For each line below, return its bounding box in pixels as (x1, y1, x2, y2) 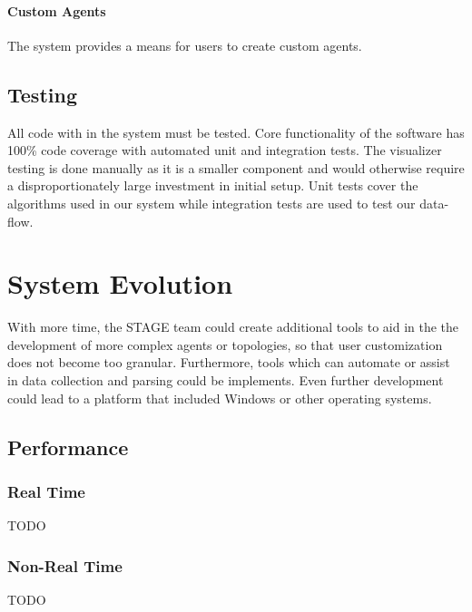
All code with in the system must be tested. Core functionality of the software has (7, 122, 465, 141)
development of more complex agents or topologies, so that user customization (7, 335, 443, 354)
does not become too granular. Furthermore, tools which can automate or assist (7, 353, 450, 372)
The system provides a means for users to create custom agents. (7, 35, 362, 54)
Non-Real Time (7, 554, 123, 577)
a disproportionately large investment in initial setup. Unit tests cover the (7, 176, 418, 195)
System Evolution (7, 265, 233, 302)
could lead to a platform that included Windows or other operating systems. (7, 388, 432, 407)
